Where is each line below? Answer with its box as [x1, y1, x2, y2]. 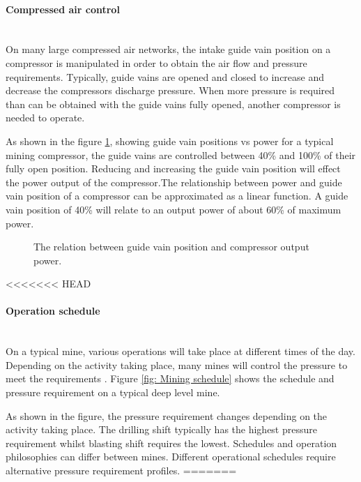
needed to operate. [6, 110, 85, 125]
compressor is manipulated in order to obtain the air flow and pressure [6, 55, 307, 70]
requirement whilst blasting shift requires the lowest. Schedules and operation [6, 435, 337, 450]
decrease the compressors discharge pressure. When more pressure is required [6, 83, 335, 98]
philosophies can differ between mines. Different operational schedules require [6, 449, 336, 464]
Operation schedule [6, 303, 100, 318]
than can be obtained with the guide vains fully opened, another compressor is [6, 96, 341, 111]
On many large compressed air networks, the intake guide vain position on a [6, 42, 331, 57]
